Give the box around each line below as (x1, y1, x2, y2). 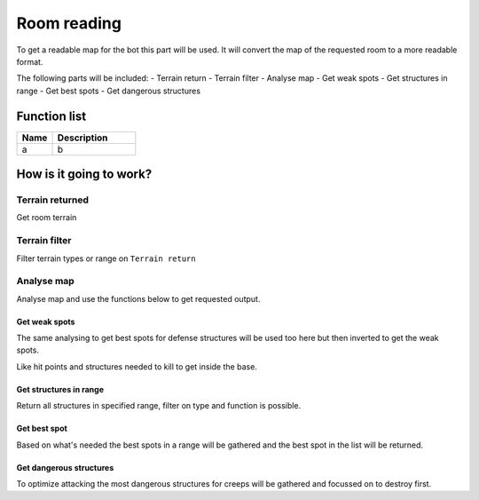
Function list (16, 108, 87, 123)
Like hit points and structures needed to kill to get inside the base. (16, 361, 257, 372)
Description (57, 131, 108, 144)
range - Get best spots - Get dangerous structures (16, 85, 201, 96)
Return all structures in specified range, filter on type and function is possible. (16, 401, 302, 411)
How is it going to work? (16, 167, 153, 182)
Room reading (16, 13, 122, 33)
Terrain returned (16, 194, 89, 206)
